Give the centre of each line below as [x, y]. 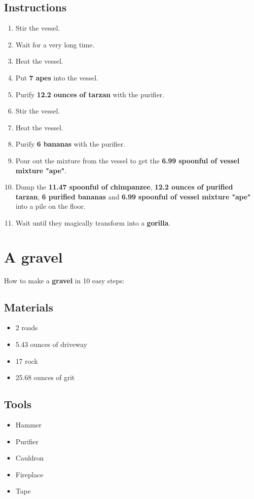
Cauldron [30, 458]
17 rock [27, 361]
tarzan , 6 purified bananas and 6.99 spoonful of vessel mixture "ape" [133, 196]
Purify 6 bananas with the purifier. [70, 144]
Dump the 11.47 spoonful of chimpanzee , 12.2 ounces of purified [124, 187]
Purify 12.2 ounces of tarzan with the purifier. [90, 94]
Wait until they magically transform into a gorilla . [93, 222]
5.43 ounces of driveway [51, 344]
